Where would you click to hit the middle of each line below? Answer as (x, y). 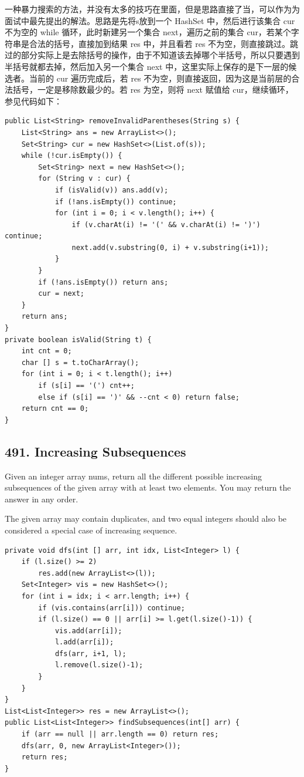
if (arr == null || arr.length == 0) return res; (120, 734)
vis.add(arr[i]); (88, 631)
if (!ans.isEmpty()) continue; (116, 202)
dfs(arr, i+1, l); (90, 653)
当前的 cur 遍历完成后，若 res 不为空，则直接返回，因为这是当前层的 (160, 78)
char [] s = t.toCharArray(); (80, 362)
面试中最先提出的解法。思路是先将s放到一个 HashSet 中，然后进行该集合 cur (150, 20)
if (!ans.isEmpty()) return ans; (103, 282)
